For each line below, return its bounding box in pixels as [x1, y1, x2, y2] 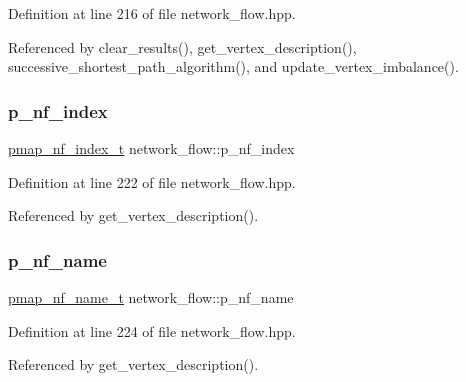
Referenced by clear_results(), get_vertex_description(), [8, 36, 357, 57]
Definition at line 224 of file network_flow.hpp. [8, 320, 296, 341]
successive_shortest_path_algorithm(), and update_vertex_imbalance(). [8, 56, 459, 77]
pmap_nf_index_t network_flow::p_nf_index [8, 138, 295, 158]
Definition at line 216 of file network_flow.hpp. [8, 3, 296, 23]
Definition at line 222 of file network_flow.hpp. [8, 171, 296, 192]
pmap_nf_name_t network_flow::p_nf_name [8, 287, 294, 307]
